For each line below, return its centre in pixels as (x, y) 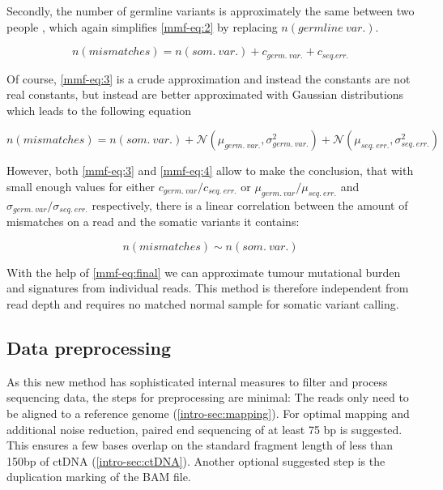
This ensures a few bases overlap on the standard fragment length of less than (200, 445)
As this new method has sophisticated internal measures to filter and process (197, 381)
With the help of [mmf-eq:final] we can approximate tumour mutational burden (204, 272)
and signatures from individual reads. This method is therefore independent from (208, 288)
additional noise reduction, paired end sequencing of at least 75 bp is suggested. (204, 429)
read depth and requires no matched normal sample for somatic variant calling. (203, 304)
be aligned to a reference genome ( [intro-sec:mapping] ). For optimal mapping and (208, 413)
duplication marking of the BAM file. (99, 477)
